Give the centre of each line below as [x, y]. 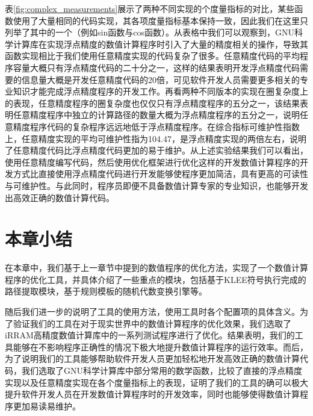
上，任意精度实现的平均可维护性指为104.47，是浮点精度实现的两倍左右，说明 [156, 138]
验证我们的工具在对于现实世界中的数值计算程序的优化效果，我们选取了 [152, 323]
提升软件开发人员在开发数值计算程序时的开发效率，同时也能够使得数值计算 [152, 394]
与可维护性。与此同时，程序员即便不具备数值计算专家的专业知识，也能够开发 [156, 185]
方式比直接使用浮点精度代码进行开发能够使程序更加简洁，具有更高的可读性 [160, 174]
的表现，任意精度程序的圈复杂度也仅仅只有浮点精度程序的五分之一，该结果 [152, 103]
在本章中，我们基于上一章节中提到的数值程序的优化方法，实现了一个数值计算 [156, 268]
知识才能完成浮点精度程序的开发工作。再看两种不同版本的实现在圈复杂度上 [160, 91]
